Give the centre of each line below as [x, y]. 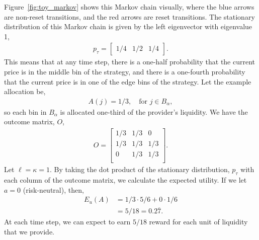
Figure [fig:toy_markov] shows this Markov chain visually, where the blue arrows [129, 7]
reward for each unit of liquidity [198, 222]
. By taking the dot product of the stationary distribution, [140, 169]
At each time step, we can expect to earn [67, 222]
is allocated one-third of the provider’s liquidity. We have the [154, 111]
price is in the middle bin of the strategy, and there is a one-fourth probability [125, 71]
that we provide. [29, 232]
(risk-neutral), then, [53, 189]
